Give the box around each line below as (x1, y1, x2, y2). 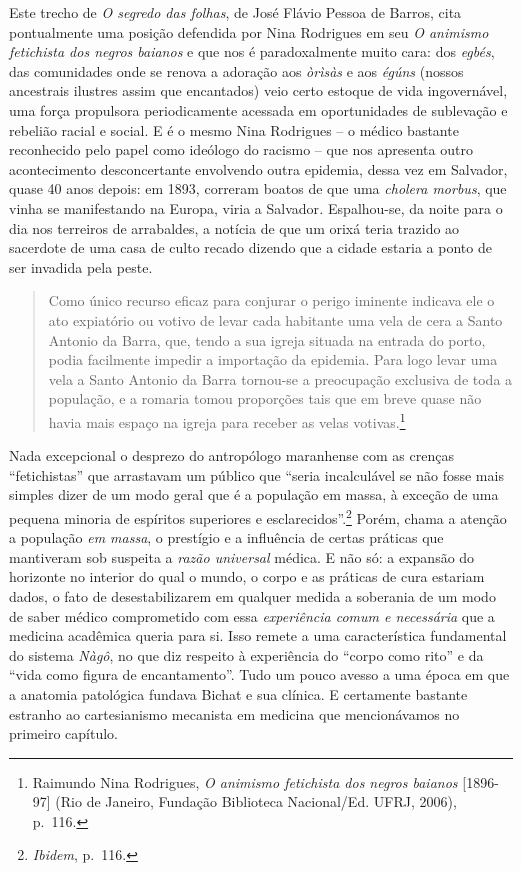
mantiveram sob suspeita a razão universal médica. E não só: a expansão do (9, 546, 475, 567)
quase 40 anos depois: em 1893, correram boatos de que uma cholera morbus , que (9, 178, 507, 199)
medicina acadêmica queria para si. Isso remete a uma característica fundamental (9, 625, 507, 646)
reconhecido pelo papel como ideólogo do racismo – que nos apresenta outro (9, 139, 473, 160)
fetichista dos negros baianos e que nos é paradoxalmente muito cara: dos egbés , (9, 41, 495, 62)
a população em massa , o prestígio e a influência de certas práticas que (9, 527, 444, 548)
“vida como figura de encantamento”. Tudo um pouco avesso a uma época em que (9, 664, 510, 685)
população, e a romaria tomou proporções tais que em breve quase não (48, 388, 482, 409)
